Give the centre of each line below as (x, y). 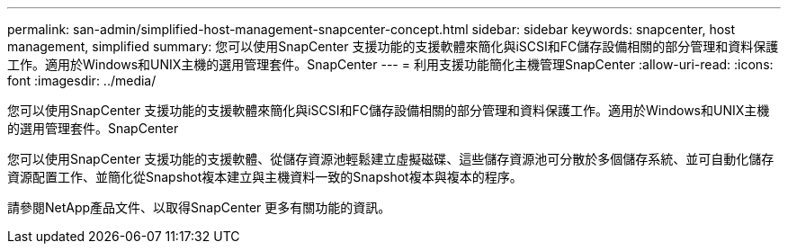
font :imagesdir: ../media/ (82, 81)
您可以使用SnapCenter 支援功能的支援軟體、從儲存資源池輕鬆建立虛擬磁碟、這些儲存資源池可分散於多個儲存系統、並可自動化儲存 (391, 159)
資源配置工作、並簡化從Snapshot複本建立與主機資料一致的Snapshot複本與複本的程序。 (265, 177)
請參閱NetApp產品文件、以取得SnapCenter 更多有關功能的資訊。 (199, 207)
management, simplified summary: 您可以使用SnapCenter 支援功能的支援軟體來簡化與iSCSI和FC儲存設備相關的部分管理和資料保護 (393, 46)
